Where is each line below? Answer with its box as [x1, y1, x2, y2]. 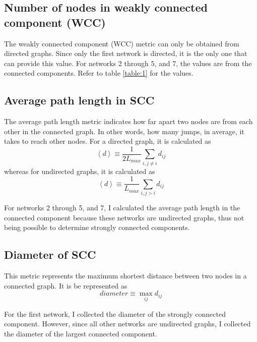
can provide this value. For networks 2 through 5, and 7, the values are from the [4, 58, 252, 68]
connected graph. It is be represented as [4, 280, 127, 291]
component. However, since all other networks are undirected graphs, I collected [4, 318, 251, 329]
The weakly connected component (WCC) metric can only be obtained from [4, 38, 239, 48]
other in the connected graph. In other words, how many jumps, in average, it [4, 126, 244, 136]
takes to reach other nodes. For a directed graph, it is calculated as [4, 136, 211, 146]
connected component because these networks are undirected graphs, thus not [4, 212, 244, 222]
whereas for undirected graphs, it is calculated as [4, 165, 155, 176]
